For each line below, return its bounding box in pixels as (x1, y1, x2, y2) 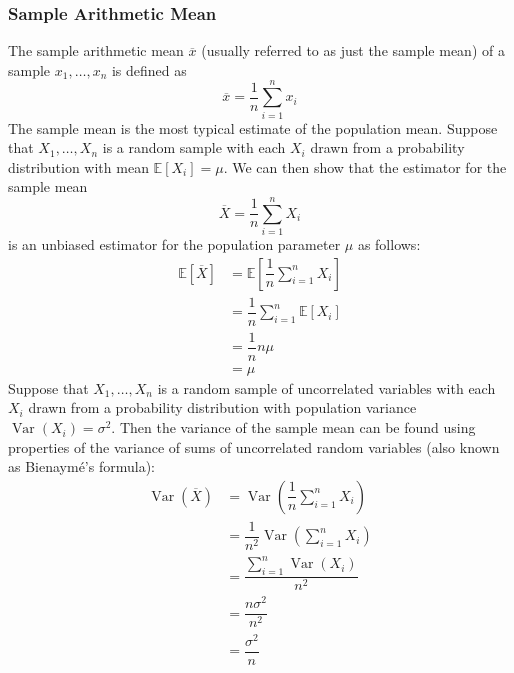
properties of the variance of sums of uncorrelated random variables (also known (8, 436, 500, 457)
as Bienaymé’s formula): (8, 456, 155, 477)
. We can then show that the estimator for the (223, 156, 507, 177)
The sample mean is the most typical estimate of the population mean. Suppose (8, 117, 498, 138)
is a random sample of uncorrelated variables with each (157, 377, 496, 398)
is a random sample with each (102, 137, 286, 158)
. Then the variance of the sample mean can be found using (111, 417, 476, 438)
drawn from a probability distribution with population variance (28, 397, 417, 418)
